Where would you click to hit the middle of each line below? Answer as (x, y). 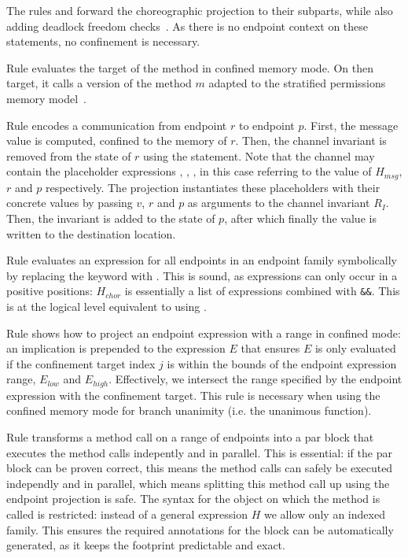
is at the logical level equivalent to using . (107, 307)
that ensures (270, 348)
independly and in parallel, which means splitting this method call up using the (198, 483)
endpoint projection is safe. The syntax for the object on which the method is (193, 499)
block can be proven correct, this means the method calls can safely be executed (200, 468)
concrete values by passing (70, 203)
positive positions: (50, 291)
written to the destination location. (91, 233)
